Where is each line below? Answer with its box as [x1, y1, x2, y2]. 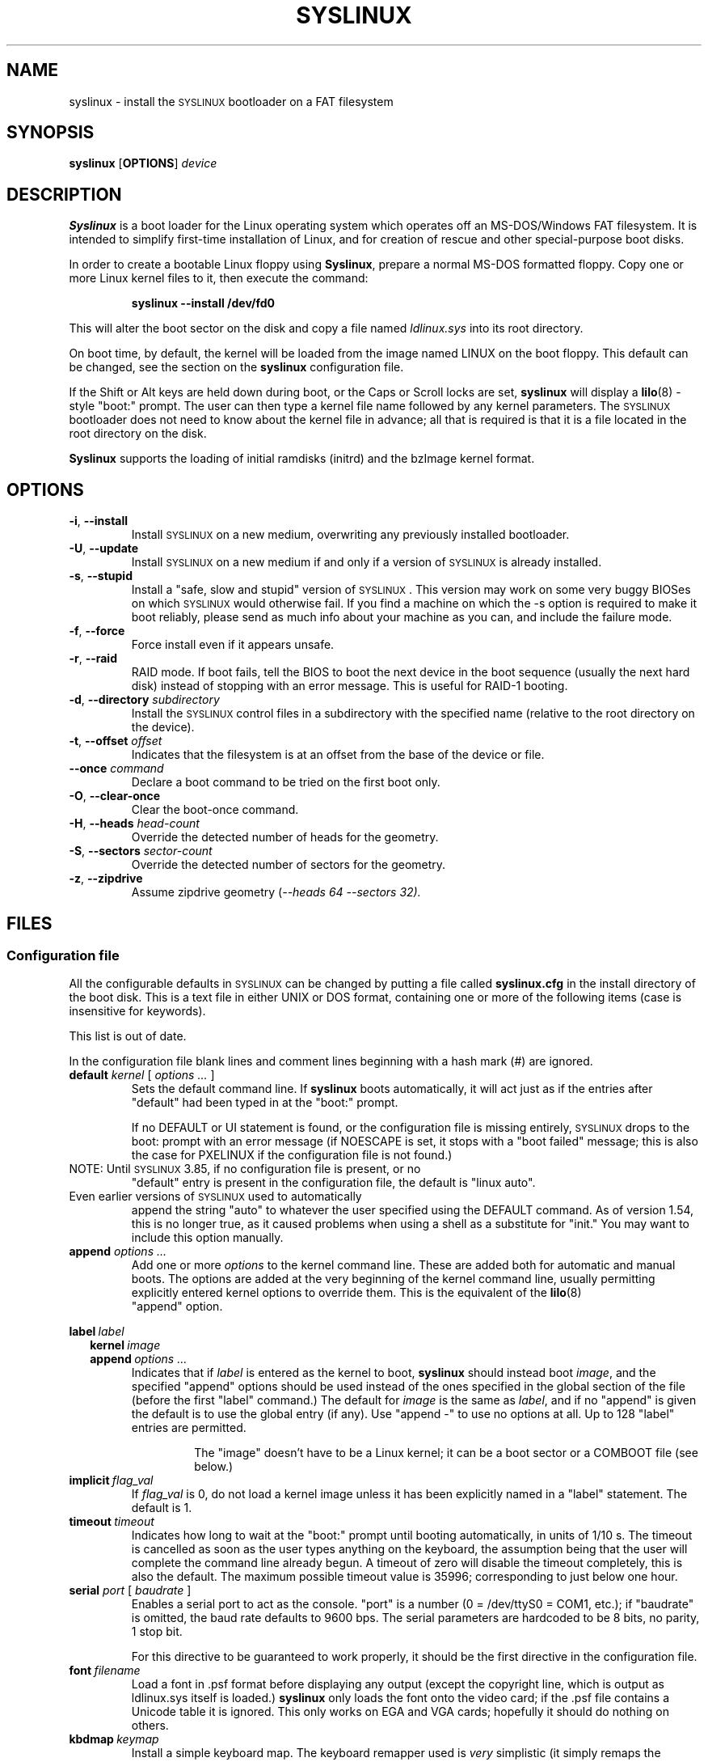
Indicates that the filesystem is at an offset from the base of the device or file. [131, 748, 545, 762]
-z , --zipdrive [69, 871, 143, 886]
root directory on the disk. [69, 426, 207, 441]
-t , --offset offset [69, 734, 162, 748]
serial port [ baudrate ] [69, 1583, 192, 1598]
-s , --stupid [69, 569, 133, 583]
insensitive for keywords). [69, 1004, 206, 1019]
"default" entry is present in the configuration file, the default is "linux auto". [131, 1175, 536, 1190]
